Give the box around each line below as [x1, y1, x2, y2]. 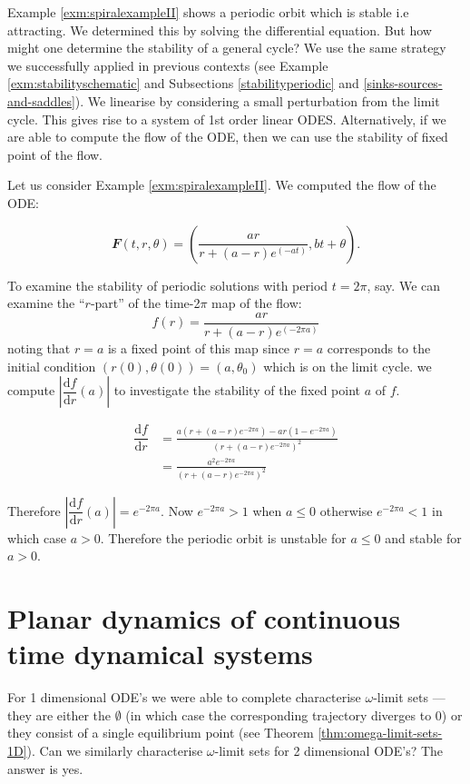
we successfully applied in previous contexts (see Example [7, 55, 328, 74]
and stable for [385, 528, 462, 547]
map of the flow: [211, 293, 302, 313]
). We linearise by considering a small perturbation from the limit [74, 91, 440, 110]
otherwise [319, 501, 373, 520]
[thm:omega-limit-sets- [318, 723, 443, 742]
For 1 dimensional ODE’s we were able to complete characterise [7, 688, 361, 707]
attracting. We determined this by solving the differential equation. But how [7, 20, 432, 39]
